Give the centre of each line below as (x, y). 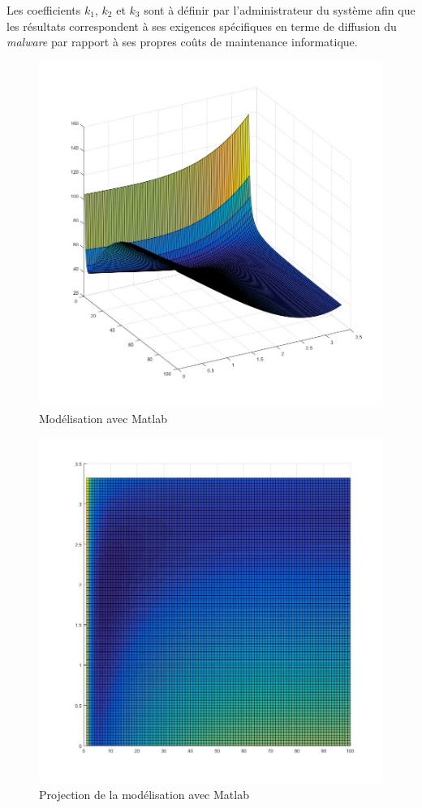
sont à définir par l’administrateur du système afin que (280, 10)
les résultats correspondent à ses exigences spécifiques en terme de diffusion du (202, 26)
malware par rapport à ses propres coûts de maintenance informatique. (182, 42)
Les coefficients (44, 10)
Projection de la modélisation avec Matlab (144, 795)
